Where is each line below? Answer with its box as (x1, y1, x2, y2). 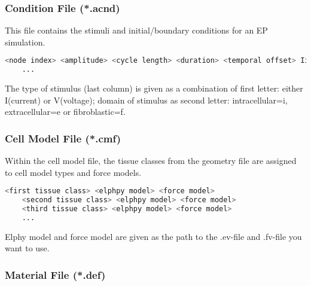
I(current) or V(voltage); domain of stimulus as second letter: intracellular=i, (5, 93, 288, 106)
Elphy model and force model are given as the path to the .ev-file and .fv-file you (5, 230, 302, 242)
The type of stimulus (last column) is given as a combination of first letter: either (5, 82, 303, 95)
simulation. (5, 35, 45, 48)
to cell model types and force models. (5, 166, 142, 178)
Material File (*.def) (5, 267, 106, 282)
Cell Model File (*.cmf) (5, 130, 121, 145)
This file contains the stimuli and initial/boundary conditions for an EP (5, 24, 268, 36)
